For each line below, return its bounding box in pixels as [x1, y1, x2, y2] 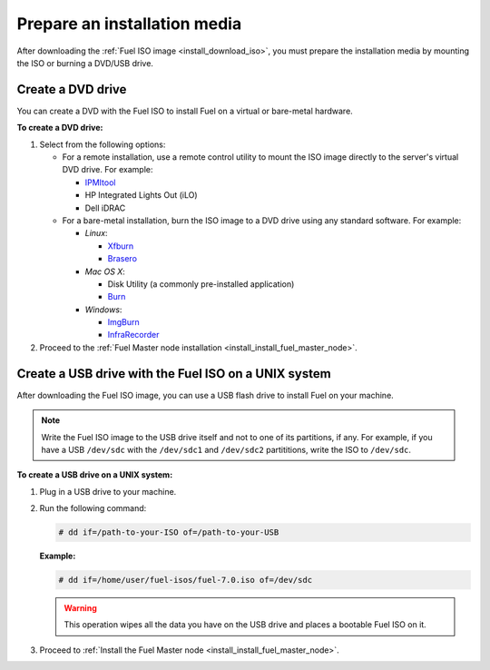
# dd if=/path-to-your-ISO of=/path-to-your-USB [58, 527, 279, 537]
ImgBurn [107, 317, 140, 328]
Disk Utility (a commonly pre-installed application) [107, 278, 295, 290]
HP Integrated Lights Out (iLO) [84, 190, 199, 201]
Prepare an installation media [16, 14, 242, 34]
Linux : [84, 228, 108, 239]
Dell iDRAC [84, 202, 126, 213]
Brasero [107, 253, 138, 264]
